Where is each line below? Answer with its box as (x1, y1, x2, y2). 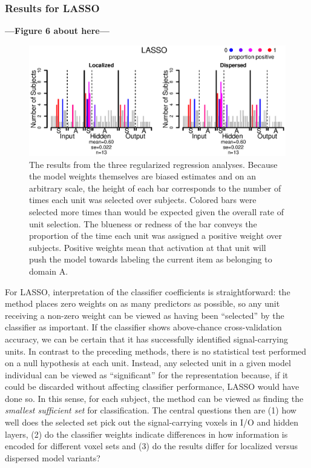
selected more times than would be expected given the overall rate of (29, 205, 284, 218)
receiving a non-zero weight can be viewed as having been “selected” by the (5, 309, 284, 321)
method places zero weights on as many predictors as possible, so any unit (5, 297, 280, 310)
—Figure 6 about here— (5, 24, 110, 37)
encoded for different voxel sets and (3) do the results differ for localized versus (5, 440, 298, 452)
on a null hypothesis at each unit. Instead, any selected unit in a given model (5, 356, 291, 369)
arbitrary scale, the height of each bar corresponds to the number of (29, 181, 281, 194)
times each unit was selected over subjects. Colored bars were (29, 193, 257, 206)
